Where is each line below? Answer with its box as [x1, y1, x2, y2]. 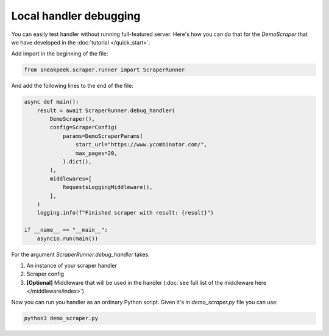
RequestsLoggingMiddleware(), [62, 184, 153, 191]
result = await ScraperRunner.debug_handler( [37, 107, 175, 114]
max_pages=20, [75, 149, 118, 157]
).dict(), [62, 159, 92, 165]
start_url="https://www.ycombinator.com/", [75, 141, 208, 148]
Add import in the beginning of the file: [11, 50, 108, 57]
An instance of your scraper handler [26, 262, 118, 269]
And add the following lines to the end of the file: [11, 82, 133, 90]
